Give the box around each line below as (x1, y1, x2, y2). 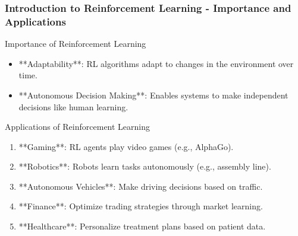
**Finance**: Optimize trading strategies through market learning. (18, 200, 263, 212)
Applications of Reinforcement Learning (5, 120, 150, 133)
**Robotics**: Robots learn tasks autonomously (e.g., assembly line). (18, 160, 271, 173)
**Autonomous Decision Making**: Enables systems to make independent (18, 88, 288, 101)
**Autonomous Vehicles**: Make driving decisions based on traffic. (18, 180, 263, 192)
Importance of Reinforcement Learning (5, 37, 146, 50)
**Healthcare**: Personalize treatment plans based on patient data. (18, 220, 266, 232)
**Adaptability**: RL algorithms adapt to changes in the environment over (18, 57, 294, 69)
